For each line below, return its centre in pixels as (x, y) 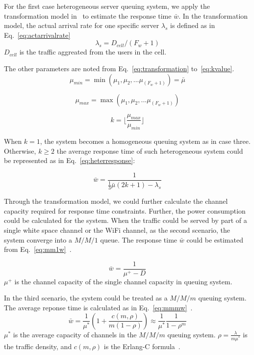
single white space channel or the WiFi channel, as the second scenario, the (117, 230)
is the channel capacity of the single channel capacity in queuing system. (123, 281)
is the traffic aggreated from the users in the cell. (93, 52)
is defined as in (193, 25)
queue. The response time (139, 239)
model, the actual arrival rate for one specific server (82, 25)
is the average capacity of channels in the (75, 334)
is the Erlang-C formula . (142, 346)
